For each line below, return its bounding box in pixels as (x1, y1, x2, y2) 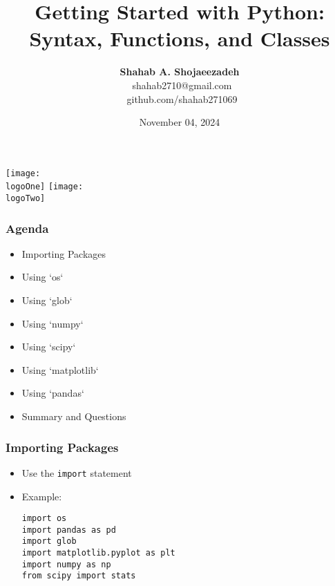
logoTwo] (6, 193, 46, 203)
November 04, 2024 (139, 115, 220, 129)
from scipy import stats (21, 571, 136, 581)
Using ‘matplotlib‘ (21, 362, 99, 377)
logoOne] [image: (6, 182, 84, 192)
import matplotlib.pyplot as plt (21, 548, 175, 558)
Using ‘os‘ (21, 270, 64, 284)
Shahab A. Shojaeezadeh (119, 64, 240, 79)
